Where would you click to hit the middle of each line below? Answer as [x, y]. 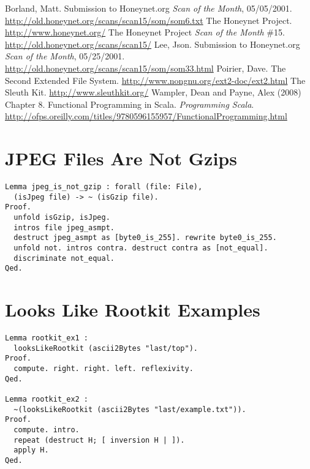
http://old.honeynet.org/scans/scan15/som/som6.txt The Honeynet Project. [149, 20]
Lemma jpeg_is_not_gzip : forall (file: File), [104, 187]
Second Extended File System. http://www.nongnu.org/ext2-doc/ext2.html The [155, 80]
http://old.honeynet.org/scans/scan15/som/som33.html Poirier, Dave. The [146, 68]
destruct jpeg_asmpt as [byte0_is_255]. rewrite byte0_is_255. [145, 238]
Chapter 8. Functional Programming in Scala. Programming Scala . [130, 104]
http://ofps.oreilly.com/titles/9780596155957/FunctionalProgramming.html [146, 116]
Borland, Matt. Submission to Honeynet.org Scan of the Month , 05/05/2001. [149, 8]
